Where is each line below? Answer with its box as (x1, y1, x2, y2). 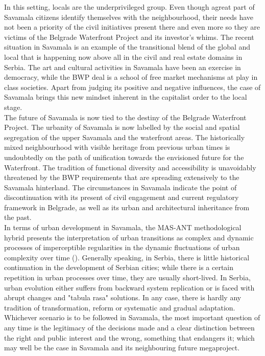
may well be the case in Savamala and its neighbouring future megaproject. (4, 342, 240, 353)
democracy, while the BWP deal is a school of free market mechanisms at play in (4, 72, 258, 82)
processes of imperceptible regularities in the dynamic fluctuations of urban (4, 242, 240, 253)
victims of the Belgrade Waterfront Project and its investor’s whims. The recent (4, 31, 254, 42)
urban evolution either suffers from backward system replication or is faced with (4, 282, 255, 293)
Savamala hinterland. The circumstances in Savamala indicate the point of (4, 182, 237, 192)
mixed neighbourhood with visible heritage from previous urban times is (4, 142, 230, 152)
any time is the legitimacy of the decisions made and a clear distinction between (4, 322, 255, 332)
